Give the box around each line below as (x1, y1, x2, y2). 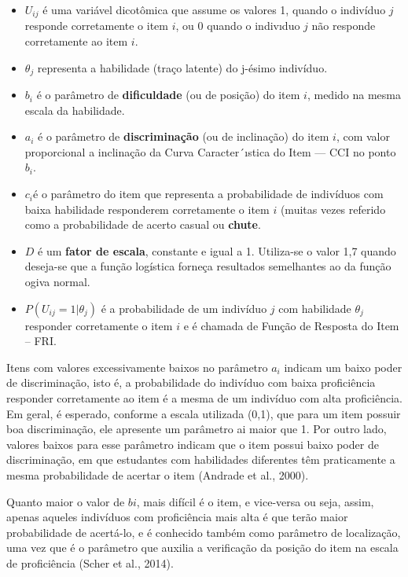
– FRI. (24, 333, 57, 349)
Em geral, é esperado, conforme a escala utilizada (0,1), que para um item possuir (6, 405, 401, 421)
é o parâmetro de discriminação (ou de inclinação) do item (38, 128, 329, 145)
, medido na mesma (307, 86, 401, 103)
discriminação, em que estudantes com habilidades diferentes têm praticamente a (6, 451, 395, 468)
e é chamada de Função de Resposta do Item (183, 317, 399, 333)
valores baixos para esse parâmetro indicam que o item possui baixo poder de (6, 436, 379, 452)
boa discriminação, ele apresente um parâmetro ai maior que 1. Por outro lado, (6, 421, 387, 437)
